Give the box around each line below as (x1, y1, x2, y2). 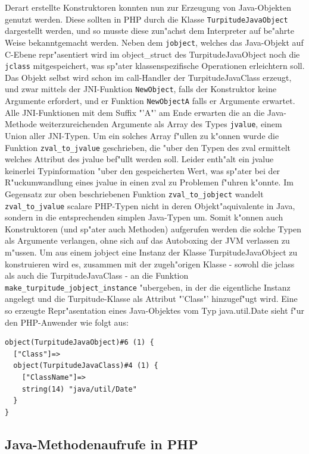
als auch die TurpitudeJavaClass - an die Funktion (5, 269, 189, 282)
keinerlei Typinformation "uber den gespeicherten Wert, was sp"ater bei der (5, 164, 280, 176)
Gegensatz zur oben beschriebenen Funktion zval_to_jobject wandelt (5, 187, 264, 200)
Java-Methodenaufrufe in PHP (5, 434, 198, 453)
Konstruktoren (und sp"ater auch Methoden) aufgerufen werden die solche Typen (5, 222, 302, 235)
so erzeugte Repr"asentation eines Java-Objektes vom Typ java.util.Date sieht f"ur (5, 304, 305, 317)
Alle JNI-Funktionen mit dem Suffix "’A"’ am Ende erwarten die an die (5, 106, 265, 118)
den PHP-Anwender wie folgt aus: (5, 316, 129, 328)
